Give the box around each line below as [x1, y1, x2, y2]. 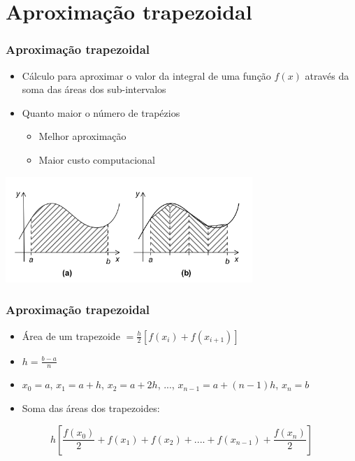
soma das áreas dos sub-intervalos [22, 82, 166, 97]
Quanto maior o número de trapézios [22, 105, 180, 120]
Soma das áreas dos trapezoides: [22, 400, 160, 415]
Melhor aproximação [38, 129, 126, 143]
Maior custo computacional [38, 152, 155, 166]
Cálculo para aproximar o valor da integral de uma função [22, 68, 271, 83]
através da [305, 68, 349, 83]
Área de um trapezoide [22, 328, 120, 343]
